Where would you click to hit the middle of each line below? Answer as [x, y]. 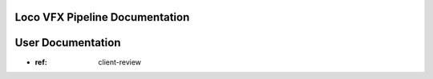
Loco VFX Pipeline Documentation [102, 17]
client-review [120, 62]
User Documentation [68, 43]
